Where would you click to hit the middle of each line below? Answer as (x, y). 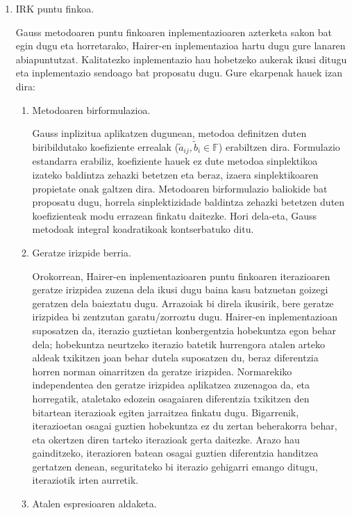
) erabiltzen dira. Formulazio (279, 146)
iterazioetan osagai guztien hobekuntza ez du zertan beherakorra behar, (185, 426)
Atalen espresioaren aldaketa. (94, 504)
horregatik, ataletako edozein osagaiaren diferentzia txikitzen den (171, 398)
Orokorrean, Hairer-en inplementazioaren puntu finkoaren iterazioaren (181, 276)
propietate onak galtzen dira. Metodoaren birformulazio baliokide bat (180, 188)
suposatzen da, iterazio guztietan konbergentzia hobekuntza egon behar (184, 330)
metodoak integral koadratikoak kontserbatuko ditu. (143, 229)
